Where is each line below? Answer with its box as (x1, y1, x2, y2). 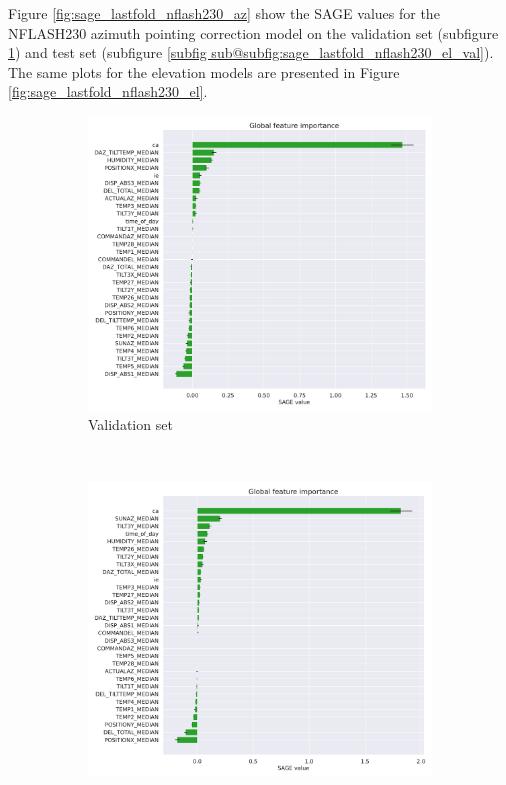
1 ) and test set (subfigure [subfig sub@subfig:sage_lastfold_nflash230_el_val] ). (8, 42, 494, 63)
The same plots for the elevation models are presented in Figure (8, 61, 400, 82)
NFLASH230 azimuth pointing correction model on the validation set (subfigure (8, 22, 499, 43)
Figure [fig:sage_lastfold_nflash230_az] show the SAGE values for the (8, 3, 440, 23)
